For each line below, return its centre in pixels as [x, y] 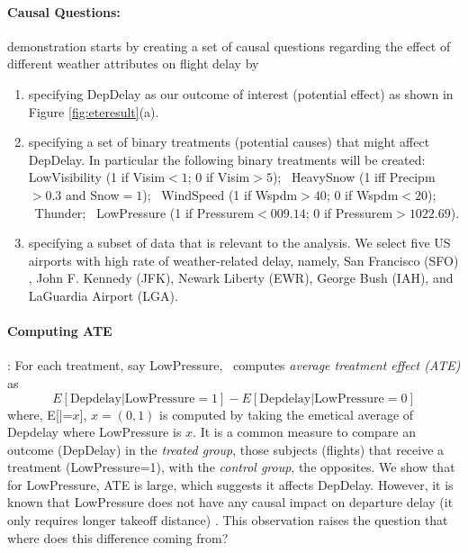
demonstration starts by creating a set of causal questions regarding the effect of [229, 45]
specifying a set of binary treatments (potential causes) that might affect [229, 142]
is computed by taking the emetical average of [287, 414]
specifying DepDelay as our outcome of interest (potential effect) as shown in [241, 93]
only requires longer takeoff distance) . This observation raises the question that [228, 520]
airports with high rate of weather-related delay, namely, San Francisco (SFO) [243, 260]
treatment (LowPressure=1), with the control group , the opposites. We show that [231, 467]
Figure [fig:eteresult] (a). [94, 111]
